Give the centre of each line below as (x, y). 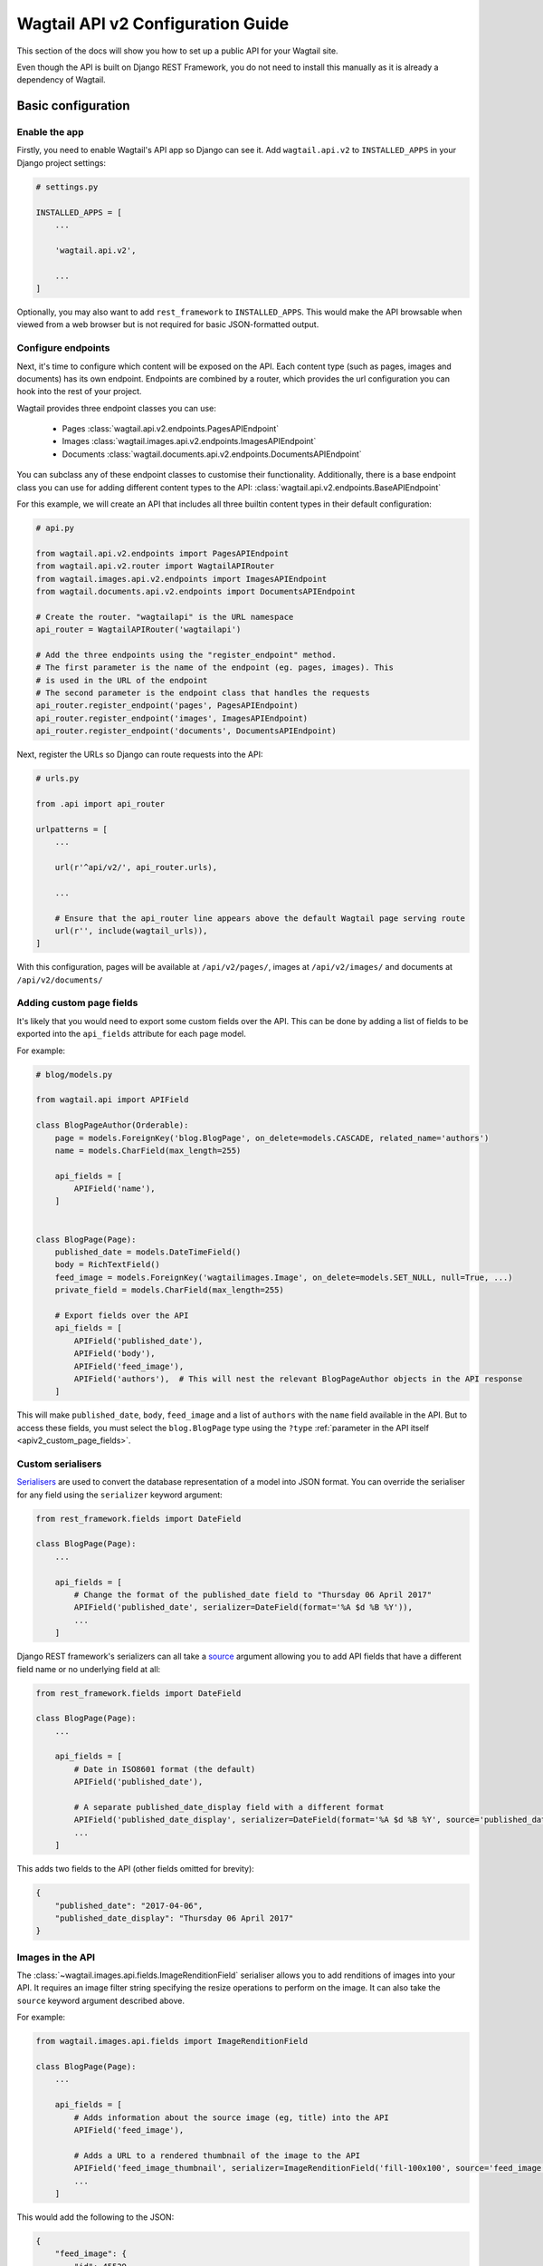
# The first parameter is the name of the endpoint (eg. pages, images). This (214, 668)
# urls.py (57, 779)
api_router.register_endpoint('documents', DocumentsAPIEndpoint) (186, 731)
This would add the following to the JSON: (95, 2217)
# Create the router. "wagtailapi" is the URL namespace (165, 617)
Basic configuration (73, 106)
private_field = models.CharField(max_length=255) (169, 1290)
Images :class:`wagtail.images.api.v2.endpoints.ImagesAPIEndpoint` (189, 441)
